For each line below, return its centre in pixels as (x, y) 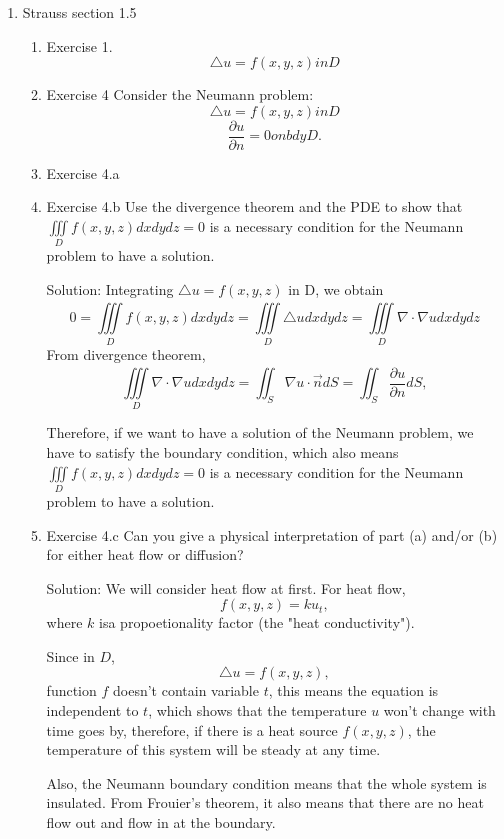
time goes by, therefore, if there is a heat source (192, 729)
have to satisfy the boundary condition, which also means (222, 451)
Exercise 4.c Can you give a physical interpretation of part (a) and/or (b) (272, 534)
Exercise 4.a (83, 172)
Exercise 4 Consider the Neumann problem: (180, 94)
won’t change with (439, 710)
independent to (92, 710)
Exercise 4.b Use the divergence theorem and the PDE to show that (254, 206)
